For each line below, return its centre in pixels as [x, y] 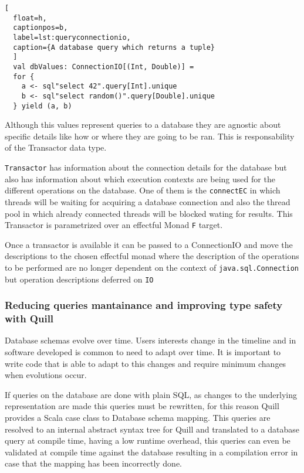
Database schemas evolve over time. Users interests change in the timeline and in [151, 340]
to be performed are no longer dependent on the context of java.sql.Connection [152, 267]
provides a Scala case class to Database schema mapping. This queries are [138, 417]
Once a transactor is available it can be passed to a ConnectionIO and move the [149, 244]
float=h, [30, 18]
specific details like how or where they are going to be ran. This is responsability [150, 136]
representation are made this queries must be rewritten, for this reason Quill [142, 406]
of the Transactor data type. [56, 147]
